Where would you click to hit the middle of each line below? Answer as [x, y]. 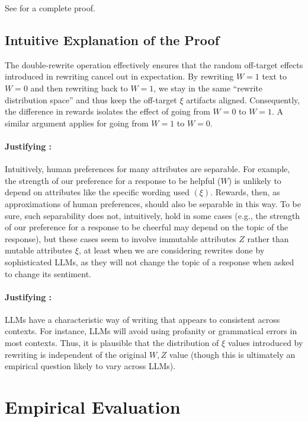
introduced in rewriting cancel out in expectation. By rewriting [119, 76]
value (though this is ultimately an [232, 354]
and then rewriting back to [79, 88]
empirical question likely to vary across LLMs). [90, 366]
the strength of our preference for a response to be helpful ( [113, 180]
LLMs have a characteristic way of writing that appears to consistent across [142, 319]
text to [275, 76]
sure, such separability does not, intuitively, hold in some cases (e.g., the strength [153, 215]
